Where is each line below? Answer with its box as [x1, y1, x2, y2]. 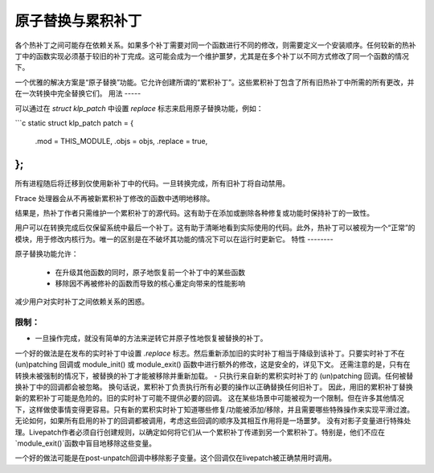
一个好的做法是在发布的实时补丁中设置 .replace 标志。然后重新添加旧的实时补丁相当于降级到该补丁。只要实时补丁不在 [14, 348, 405, 358]
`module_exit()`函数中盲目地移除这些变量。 [14, 438, 157, 448]
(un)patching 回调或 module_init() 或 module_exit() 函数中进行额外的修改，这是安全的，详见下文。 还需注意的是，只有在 [14, 360, 411, 369]
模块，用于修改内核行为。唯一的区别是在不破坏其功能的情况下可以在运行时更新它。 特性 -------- [14, 234, 334, 244]
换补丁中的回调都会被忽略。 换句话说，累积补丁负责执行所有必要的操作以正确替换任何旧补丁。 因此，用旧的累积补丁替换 [14, 382, 413, 392]
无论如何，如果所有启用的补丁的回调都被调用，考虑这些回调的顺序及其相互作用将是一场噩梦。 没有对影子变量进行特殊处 [14, 416, 411, 426]
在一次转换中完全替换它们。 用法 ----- [14, 88, 141, 98]
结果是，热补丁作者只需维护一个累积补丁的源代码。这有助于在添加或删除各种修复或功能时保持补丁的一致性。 [14, 208, 374, 217]
